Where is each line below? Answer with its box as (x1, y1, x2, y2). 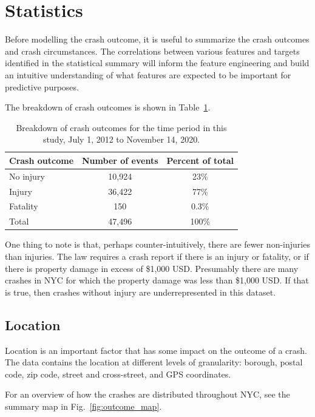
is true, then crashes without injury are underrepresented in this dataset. (5, 285, 276, 298)
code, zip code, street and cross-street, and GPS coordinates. (5, 367, 231, 380)
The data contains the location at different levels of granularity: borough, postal (5, 356, 303, 368)
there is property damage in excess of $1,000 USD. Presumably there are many (5, 262, 299, 274)
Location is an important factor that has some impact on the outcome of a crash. (5, 344, 307, 356)
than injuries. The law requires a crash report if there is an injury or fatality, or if (5, 249, 309, 262)
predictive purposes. (5, 80, 79, 93)
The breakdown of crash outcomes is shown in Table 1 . (5, 101, 211, 114)
